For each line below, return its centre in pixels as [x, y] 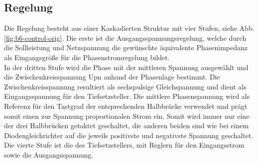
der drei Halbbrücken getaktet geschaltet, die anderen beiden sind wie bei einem [127, 125]
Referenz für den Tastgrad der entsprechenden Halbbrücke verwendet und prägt [126, 106]
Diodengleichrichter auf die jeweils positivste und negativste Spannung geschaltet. [129, 135]
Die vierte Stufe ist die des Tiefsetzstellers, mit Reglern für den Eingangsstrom [124, 145]
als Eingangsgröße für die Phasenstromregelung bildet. [87, 57]
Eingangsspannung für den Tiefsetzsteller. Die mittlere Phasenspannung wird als [127, 96]
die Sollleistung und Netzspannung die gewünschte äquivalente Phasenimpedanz [126, 47]
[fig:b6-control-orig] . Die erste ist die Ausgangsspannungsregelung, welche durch [125, 38]
